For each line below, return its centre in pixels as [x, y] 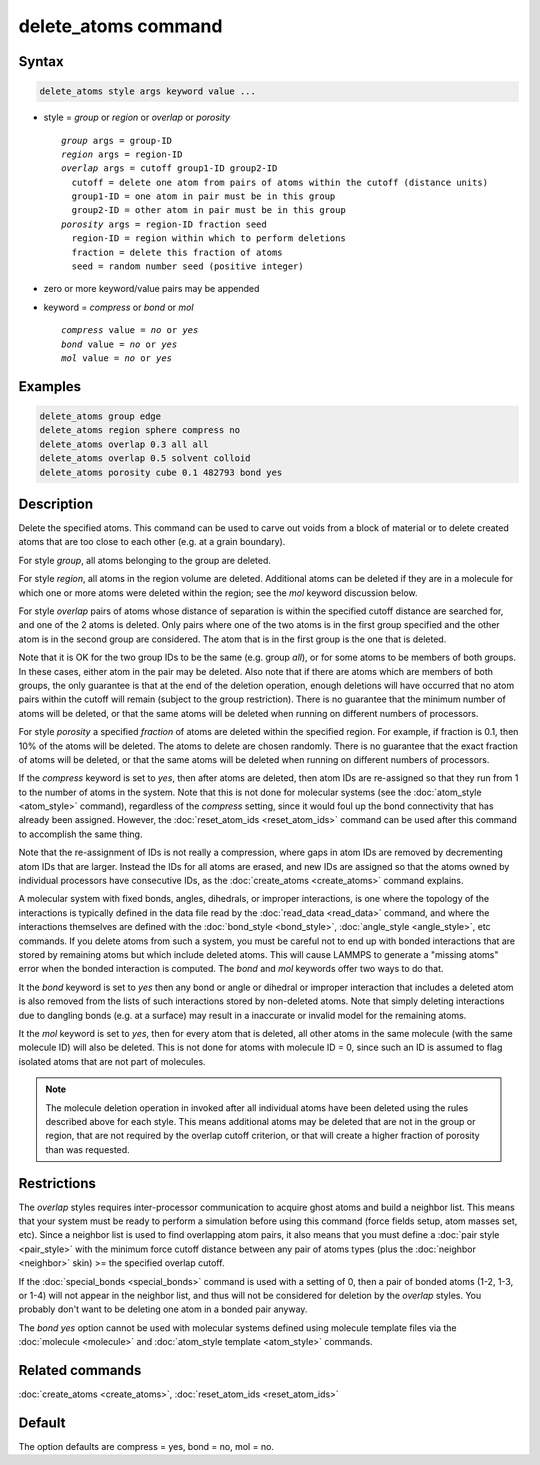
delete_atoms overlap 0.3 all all [124, 444]
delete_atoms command [120, 26]
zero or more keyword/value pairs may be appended [151, 289]
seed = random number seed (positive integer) [187, 266]
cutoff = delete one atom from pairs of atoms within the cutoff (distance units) [280, 182]
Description [56, 503]
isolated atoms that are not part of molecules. [112, 1061]
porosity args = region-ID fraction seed [164, 224]
